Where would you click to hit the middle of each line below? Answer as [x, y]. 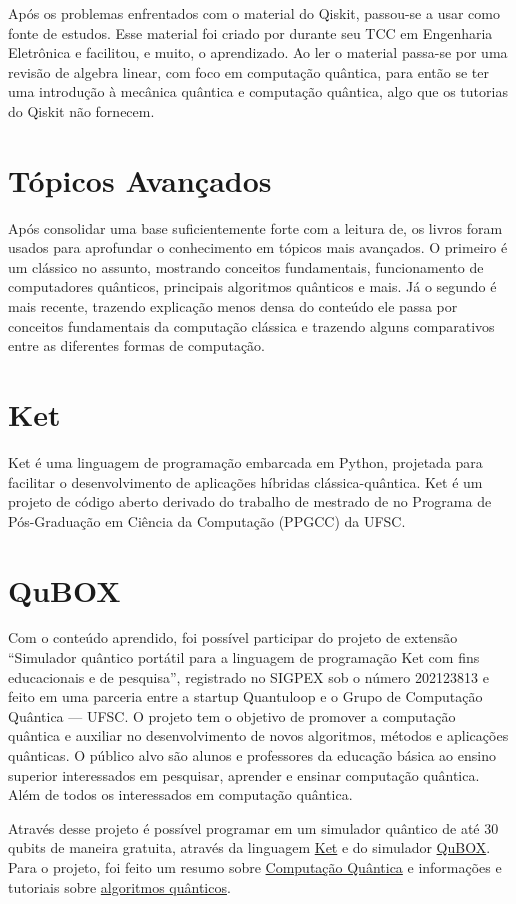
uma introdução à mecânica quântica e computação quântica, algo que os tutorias [258, 91]
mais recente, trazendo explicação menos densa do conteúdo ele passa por [233, 306]
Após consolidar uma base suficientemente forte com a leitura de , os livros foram [255, 227]
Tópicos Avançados [140, 179]
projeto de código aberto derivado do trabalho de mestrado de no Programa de [250, 501]
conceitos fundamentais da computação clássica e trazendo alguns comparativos [251, 325]
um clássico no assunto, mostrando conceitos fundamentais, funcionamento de [246, 266]
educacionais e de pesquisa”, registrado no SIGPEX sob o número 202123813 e [248, 676]
